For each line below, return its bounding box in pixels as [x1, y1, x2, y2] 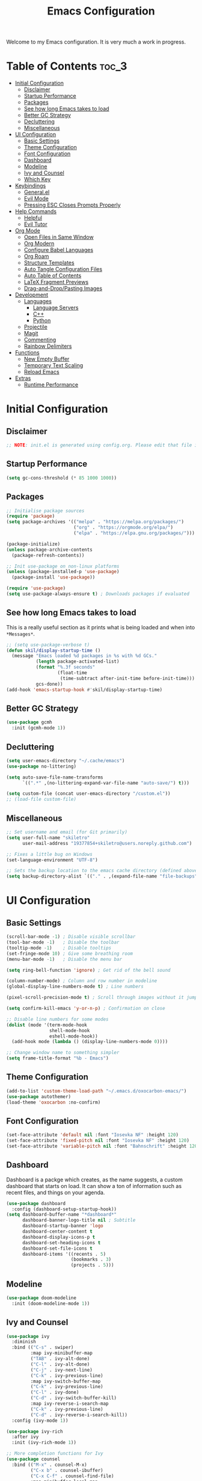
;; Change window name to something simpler [6, 1050, 120, 1056]
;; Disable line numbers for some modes [6, 1016, 109, 1022]
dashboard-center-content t [22, 1229, 93, 1235]
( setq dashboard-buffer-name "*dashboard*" [6, 1212, 117, 1218]
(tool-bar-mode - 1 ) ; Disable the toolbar [6, 939, 120, 945]
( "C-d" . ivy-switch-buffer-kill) [30, 1395, 117, 1401]
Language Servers [32, 304, 79, 312]
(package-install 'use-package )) [11, 574, 96, 580]
